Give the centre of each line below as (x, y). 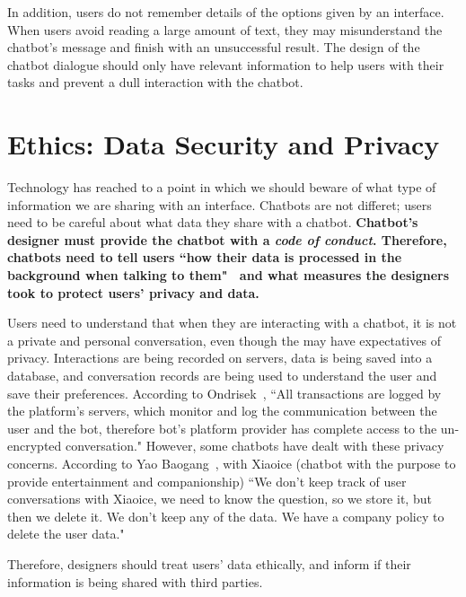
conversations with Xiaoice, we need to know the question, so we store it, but (220, 499)
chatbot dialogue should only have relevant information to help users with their (226, 64)
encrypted (35, 446)
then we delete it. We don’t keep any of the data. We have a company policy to (226, 516)
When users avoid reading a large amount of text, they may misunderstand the (225, 29)
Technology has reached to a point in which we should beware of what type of (222, 187)
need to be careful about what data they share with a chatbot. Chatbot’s (213, 222)
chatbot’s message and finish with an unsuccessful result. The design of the (214, 47)
